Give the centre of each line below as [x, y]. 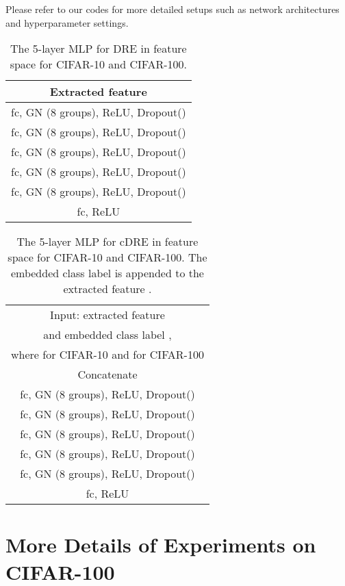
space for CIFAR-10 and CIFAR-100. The [107, 257]
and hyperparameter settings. [67, 22]
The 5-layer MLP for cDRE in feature [107, 242]
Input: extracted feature [107, 315]
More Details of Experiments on [161, 545]
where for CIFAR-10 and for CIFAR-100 [107, 355]
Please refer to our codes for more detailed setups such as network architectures [172, 9]
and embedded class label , [107, 335]
